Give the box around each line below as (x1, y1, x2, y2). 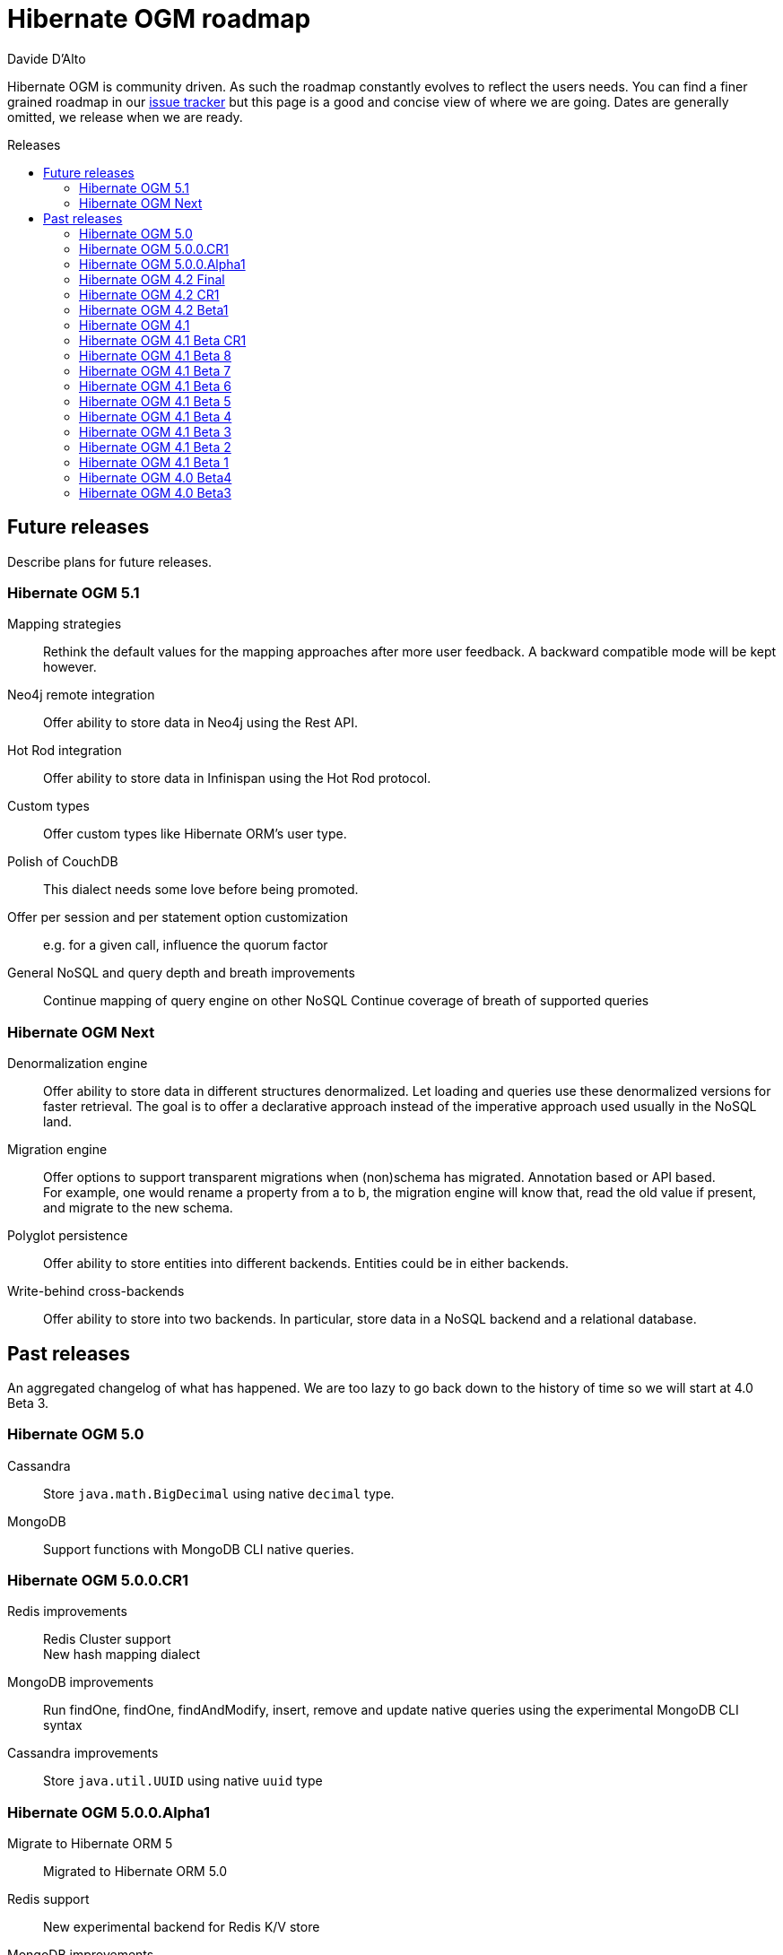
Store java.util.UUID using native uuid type (43, 1773, 323, 1789)
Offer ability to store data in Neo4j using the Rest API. (43, 715, 358, 731)
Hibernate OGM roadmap (7, 4, 311, 34)
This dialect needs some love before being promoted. (43, 882, 359, 898)
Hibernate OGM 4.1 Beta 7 (79, 362, 231, 378)
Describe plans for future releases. (7, 553, 213, 569)
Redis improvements (7, 1603, 127, 1620)
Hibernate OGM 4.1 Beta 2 (79, 439, 231, 455)
